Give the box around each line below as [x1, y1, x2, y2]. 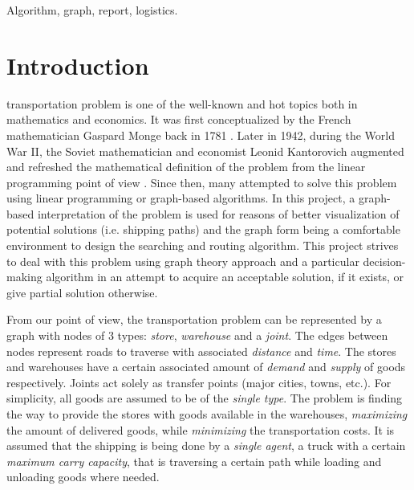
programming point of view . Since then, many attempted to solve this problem [6, 174, 397, 190]
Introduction [6, 48, 149, 81]
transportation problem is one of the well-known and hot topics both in [6, 95, 358, 112]
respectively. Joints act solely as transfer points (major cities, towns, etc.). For [6, 374, 392, 390]
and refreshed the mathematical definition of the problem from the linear [6, 158, 366, 175]
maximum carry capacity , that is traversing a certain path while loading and [6, 452, 382, 469]
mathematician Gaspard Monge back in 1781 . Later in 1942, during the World [6, 126, 395, 143]
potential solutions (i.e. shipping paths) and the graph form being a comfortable [6, 221, 400, 238]
